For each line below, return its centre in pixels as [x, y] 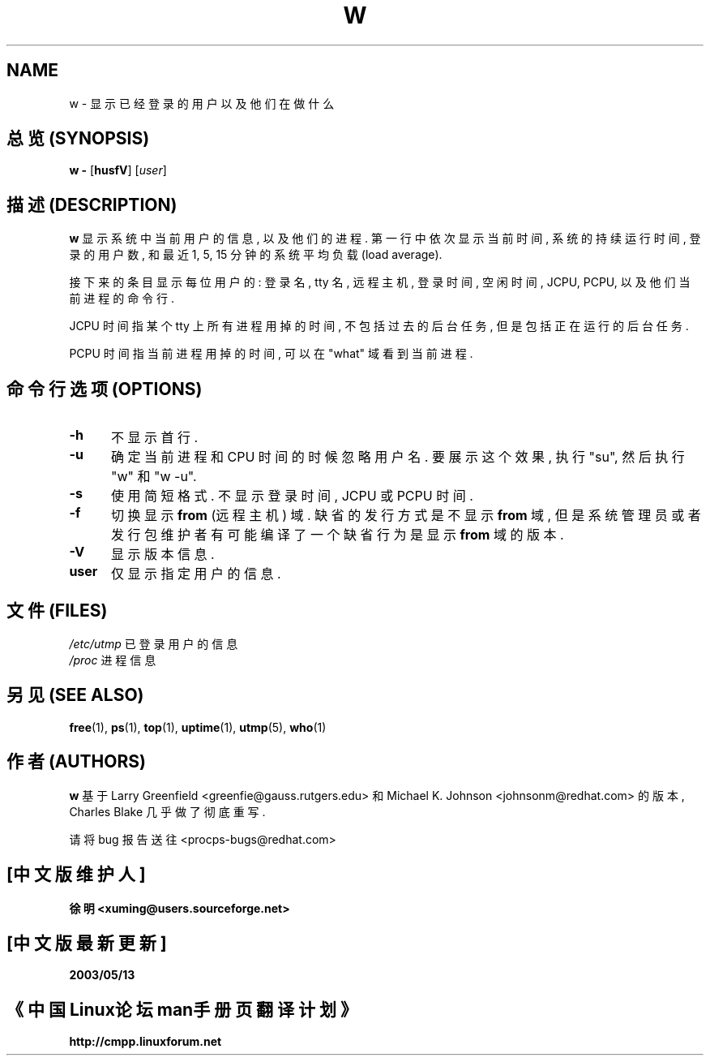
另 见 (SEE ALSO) [75, 695]
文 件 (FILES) [57, 610]
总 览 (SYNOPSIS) [78, 139]
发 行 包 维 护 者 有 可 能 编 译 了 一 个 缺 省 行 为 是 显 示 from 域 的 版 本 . [337, 535]
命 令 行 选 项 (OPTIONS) [105, 389]
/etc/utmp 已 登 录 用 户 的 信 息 [154, 643]
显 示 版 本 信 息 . [163, 555]
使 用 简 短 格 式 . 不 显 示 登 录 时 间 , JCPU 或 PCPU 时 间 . [292, 496]
